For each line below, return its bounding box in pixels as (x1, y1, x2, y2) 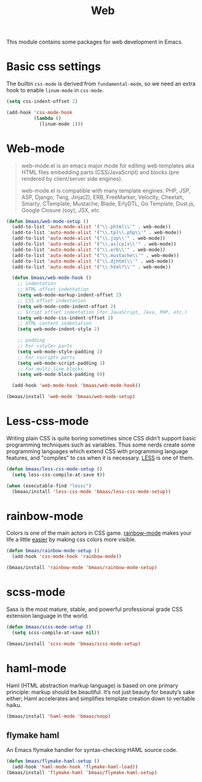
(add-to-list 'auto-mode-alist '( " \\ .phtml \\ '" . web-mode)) (12, 224, 171, 230)
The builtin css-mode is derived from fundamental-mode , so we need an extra (6, 80, 196, 88)
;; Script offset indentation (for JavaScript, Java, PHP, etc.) (17, 309, 188, 315)
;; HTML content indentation (17, 320, 92, 327)
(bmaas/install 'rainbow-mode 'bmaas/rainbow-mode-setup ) (6, 565, 157, 571)
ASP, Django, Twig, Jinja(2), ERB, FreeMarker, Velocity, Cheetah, (21, 193, 185, 201)
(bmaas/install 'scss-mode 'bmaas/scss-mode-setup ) (6, 640, 141, 647)
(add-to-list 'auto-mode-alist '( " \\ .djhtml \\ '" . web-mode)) (12, 258, 174, 264)
